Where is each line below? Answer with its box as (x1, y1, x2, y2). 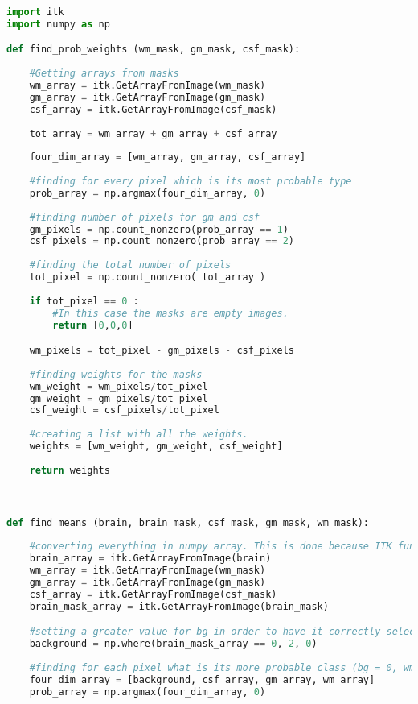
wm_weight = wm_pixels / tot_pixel (29, 380, 208, 392)
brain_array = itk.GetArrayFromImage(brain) (29, 553, 272, 565)
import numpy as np (6, 18, 110, 30)
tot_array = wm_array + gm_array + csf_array (29, 127, 277, 139)
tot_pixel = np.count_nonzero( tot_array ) (29, 271, 266, 284)
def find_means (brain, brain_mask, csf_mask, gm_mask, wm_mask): (6, 516, 370, 528)
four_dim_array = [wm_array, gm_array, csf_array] (29, 151, 306, 164)
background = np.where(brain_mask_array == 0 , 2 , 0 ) (29, 638, 318, 650)
